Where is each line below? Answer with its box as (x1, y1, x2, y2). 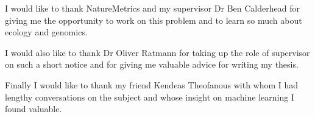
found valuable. (5, 102, 62, 115)
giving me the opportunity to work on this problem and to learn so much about (5, 13, 302, 26)
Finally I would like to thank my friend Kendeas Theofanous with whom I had (5, 78, 299, 91)
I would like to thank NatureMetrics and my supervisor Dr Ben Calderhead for (5, 2, 300, 14)
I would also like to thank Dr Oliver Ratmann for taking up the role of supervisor (5, 46, 310, 58)
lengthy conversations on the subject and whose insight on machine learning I (5, 90, 294, 103)
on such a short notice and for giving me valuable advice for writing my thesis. (5, 58, 299, 71)
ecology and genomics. (5, 26, 88, 38)
